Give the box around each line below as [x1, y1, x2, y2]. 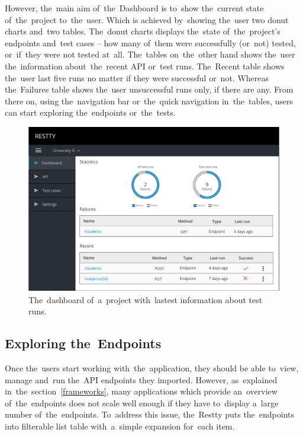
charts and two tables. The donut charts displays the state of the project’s [5, 25, 281, 37]
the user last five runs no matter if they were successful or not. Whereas [5, 71, 269, 84]
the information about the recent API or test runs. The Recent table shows [5, 59, 285, 72]
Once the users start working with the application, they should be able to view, [5, 361, 299, 374]
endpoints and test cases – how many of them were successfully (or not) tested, [5, 36, 296, 49]
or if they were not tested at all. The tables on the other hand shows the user [5, 48, 295, 61]
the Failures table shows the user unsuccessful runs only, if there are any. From [5, 83, 294, 96]
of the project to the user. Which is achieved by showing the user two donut [5, 13, 289, 26]
